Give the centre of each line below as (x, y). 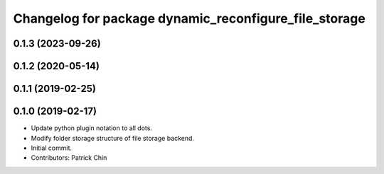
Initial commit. (52, 148)
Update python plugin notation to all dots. (92, 128)
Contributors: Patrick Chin (69, 158)
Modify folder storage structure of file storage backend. (113, 138)
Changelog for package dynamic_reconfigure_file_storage (189, 18)
